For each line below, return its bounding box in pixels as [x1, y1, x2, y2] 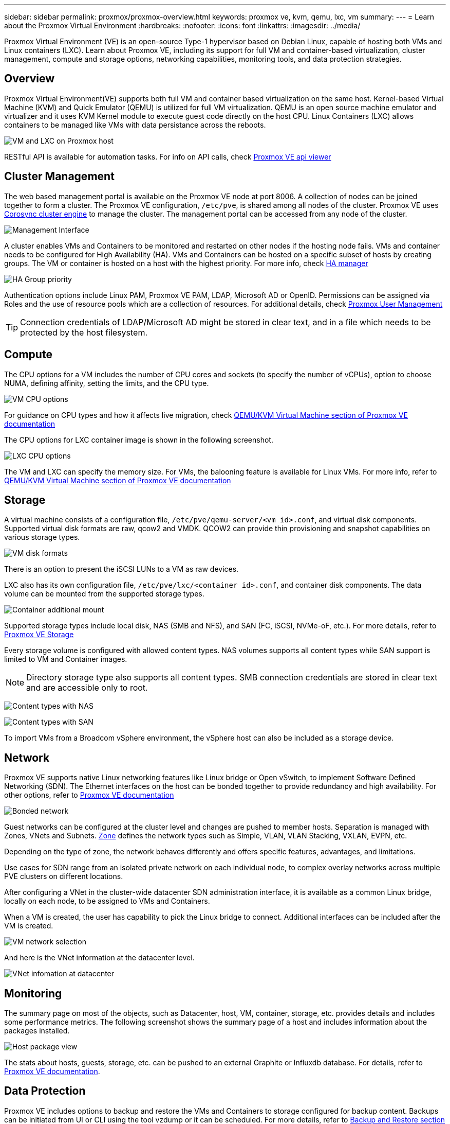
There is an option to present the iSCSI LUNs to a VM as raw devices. [4, 565, 239, 574]
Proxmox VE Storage [4, 630, 74, 639]
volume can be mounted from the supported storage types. [4, 589, 204, 599]
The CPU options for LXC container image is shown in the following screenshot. [4, 435, 273, 444]
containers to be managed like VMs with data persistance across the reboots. [4, 120, 266, 129]
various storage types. [4, 533, 80, 542]
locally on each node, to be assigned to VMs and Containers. [4, 897, 210, 906]
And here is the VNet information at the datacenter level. [4, 953, 195, 962]
